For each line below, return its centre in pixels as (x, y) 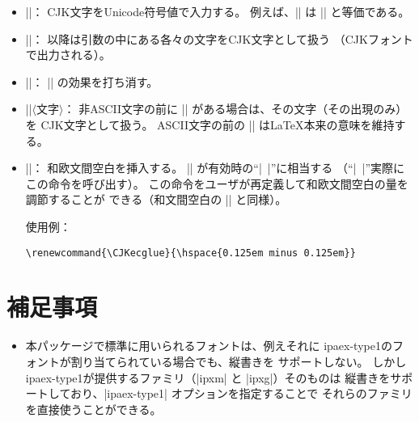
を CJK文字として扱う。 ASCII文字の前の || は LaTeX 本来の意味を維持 (210, 124)
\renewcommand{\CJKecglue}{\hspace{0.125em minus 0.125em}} (190, 253)
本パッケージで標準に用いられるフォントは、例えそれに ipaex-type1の (209, 346)
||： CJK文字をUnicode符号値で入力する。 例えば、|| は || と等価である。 (218, 11)
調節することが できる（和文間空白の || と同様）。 (156, 199)
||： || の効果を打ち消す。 (92, 81)
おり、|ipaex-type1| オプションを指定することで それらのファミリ (241, 393)
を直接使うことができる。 (93, 409)
